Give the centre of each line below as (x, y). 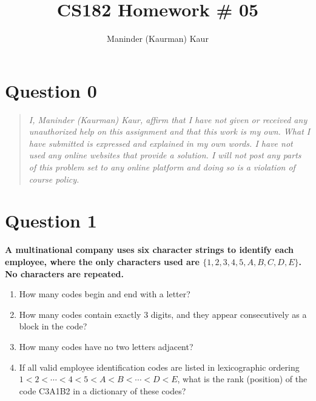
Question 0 (51, 90)
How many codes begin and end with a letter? (105, 294)
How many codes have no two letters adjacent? (106, 346)
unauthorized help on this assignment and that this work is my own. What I (170, 131)
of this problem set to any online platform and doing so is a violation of (162, 167)
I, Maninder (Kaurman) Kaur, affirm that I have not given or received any (168, 119)
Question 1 (51, 221)
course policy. (54, 179)
